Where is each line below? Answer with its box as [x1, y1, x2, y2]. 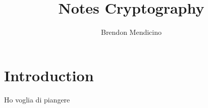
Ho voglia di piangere [4, 94, 70, 104]
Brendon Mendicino [100, 27, 162, 37]
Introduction [4, 65, 94, 85]
